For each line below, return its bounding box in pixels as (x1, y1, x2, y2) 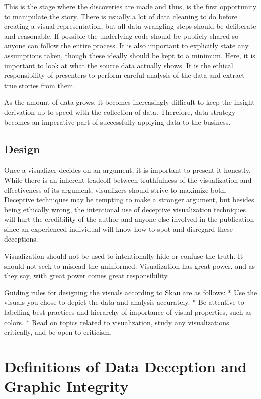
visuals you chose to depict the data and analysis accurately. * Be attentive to (4, 297, 244, 307)
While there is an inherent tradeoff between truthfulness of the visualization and (4, 174, 252, 185)
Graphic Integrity (4, 376, 129, 396)
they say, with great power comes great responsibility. (4, 270, 169, 281)
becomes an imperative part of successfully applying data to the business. (4, 116, 231, 127)
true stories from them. (4, 79, 75, 90)
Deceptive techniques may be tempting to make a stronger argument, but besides (4, 194, 254, 205)
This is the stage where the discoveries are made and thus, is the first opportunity (4, 1, 257, 11)
